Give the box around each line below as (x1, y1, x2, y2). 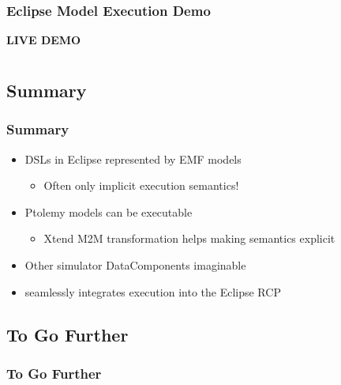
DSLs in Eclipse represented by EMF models (24, 150, 242, 167)
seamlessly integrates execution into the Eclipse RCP (24, 283, 281, 300)
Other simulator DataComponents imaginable (24, 256, 246, 273)
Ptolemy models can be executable (24, 203, 193, 220)
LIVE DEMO (6, 32, 81, 48)
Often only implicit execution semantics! (43, 177, 239, 194)
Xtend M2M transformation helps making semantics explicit (43, 230, 335, 247)
